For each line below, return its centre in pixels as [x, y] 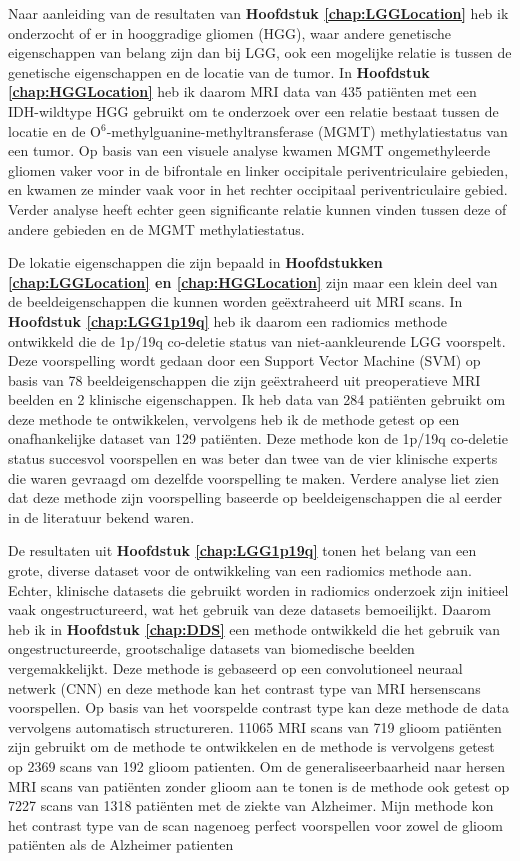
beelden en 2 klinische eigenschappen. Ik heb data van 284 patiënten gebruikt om [257, 399]
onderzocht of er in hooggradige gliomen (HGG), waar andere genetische [230, 32]
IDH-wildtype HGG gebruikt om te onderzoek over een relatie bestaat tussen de [253, 110]
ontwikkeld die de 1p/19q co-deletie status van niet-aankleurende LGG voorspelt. [257, 340]
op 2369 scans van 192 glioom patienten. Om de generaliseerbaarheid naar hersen [257, 765]
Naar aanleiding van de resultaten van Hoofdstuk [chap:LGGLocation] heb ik [258, 13]
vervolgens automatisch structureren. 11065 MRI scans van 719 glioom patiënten [255, 726]
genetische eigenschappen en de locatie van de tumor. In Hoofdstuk [219, 71]
